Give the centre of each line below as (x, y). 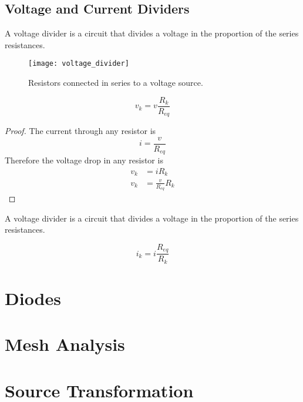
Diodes (33, 298)
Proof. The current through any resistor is (80, 131)
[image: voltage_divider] (79, 64)
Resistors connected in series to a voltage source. (116, 83)
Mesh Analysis (65, 344)
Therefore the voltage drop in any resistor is (84, 160)
